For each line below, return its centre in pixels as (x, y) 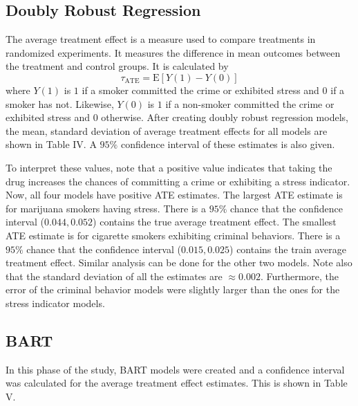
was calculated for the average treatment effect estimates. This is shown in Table (177, 383)
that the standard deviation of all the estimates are (114, 276)
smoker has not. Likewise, (60, 103)
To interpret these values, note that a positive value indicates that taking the (169, 167)
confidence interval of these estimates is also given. (228, 144)
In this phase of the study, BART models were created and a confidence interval (175, 369)
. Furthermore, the (300, 276)
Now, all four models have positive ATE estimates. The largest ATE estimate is (174, 195)
